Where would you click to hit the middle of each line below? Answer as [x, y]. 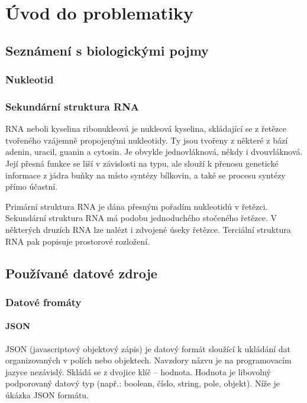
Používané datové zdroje [81, 273]
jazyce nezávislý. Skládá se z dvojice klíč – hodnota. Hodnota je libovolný [138, 371]
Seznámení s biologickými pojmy [107, 50]
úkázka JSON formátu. [47, 394]
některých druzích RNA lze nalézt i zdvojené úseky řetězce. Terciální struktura [148, 229]
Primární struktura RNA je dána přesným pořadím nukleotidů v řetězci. [137, 206]
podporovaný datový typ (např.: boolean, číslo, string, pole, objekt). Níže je [143, 383]
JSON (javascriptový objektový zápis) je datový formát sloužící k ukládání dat [148, 348]
